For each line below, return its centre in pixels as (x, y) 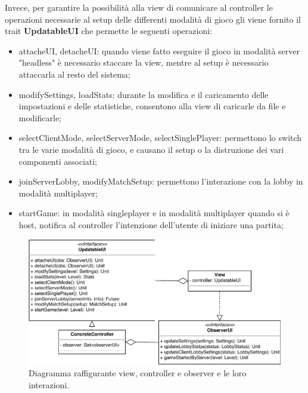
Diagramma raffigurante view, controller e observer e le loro (138, 373)
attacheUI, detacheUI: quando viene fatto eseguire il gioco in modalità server (159, 50)
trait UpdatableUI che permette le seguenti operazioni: (109, 31)
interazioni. (49, 384)
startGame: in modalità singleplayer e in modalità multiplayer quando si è (154, 213)
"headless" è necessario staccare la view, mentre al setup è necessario (144, 62)
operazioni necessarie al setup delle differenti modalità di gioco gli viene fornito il (153, 19)
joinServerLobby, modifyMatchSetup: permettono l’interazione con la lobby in (161, 181)
